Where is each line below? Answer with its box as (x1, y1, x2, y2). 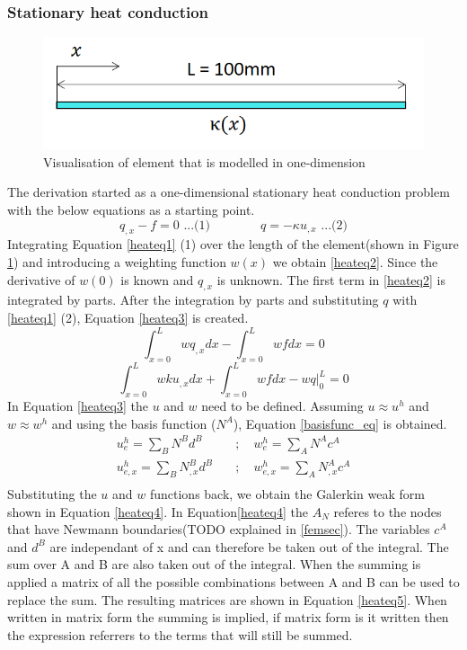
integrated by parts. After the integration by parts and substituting (7, 290, 379, 309)
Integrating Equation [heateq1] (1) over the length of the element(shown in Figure (7, 235, 459, 254)
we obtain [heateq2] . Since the (272, 253, 438, 272)
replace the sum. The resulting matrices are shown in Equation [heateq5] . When (7, 590, 447, 609)
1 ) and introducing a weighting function (7, 253, 226, 272)
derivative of (7, 270, 75, 289)
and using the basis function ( (51, 414, 216, 432)
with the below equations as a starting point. (7, 200, 255, 219)
